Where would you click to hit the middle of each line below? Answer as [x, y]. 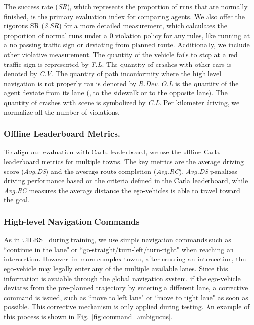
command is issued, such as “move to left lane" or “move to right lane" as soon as [126, 297]
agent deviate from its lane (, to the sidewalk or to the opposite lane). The [116, 93]
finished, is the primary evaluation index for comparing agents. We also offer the [125, 16]
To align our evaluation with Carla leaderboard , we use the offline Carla [112, 152]
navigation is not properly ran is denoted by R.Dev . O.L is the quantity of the [121, 83]
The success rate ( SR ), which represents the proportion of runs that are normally [126, 6]
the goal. [17, 200]
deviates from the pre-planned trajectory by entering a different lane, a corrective [126, 288]
